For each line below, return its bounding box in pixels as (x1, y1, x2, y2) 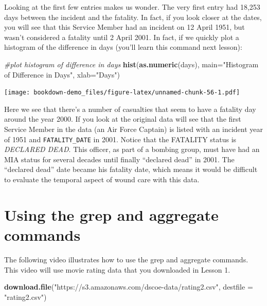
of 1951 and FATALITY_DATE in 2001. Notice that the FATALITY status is (4, 133, 237, 144)
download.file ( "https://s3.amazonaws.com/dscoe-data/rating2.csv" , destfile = (4, 281, 253, 292)
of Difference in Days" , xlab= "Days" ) (4, 69, 120, 80)
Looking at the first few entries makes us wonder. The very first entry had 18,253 (4, 2, 260, 12)
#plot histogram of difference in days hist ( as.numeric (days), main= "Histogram (4, 59, 259, 69)
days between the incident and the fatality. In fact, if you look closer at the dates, (4, 11, 262, 22)
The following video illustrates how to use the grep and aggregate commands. (4, 254, 248, 264)
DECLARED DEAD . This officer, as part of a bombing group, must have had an (4, 144, 260, 155)
